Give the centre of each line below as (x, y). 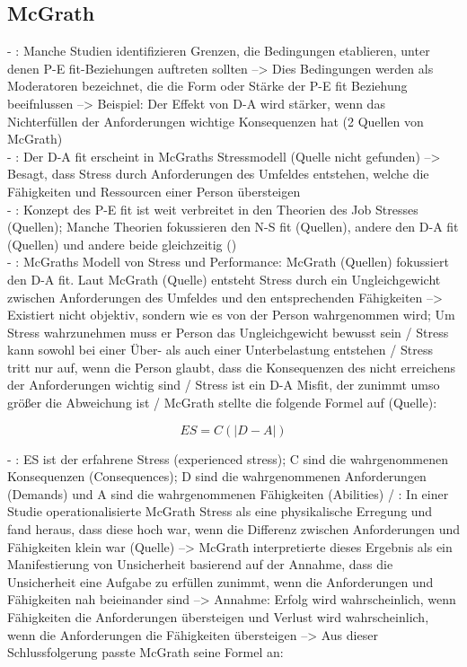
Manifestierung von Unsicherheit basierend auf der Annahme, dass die (200, 564)
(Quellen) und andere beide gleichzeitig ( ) (122, 244)
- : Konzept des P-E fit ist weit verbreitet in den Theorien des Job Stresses (213, 209)
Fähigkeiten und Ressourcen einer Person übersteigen (154, 191)
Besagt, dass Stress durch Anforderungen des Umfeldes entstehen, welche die (218, 174)
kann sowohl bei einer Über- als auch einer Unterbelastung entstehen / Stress (220, 350)
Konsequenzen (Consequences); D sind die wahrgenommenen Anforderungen (217, 476)
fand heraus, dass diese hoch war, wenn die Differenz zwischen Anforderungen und (233, 529)
